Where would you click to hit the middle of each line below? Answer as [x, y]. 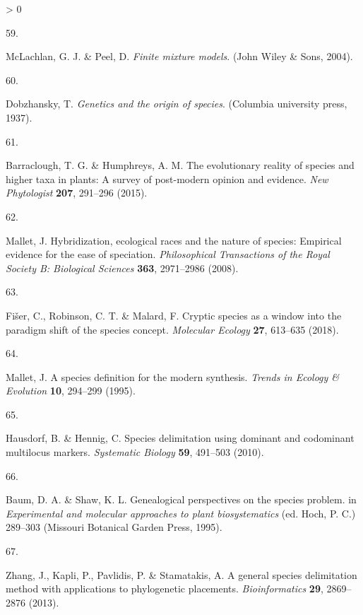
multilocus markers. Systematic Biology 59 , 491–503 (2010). [135, 452]
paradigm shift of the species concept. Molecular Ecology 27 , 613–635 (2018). [172, 329]
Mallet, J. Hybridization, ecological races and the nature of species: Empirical [174, 240]
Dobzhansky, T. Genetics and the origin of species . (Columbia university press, [177, 104]
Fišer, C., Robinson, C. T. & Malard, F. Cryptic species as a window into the [174, 315]
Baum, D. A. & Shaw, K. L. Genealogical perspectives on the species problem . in [181, 499]
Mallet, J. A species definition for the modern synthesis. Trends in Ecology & [173, 376]
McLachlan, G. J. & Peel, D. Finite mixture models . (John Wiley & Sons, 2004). [179, 56]
